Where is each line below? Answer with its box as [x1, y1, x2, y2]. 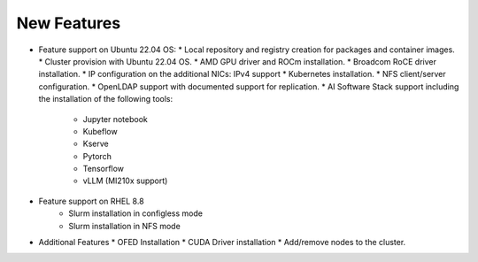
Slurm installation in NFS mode [68, 220, 181, 231]
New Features [16, 13, 121, 33]
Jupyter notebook [82, 113, 148, 124]
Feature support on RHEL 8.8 [38, 196, 145, 206]
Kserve [82, 138, 110, 150]
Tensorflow [82, 164, 124, 174]
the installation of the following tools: [38, 94, 173, 104]
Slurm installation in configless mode [68, 208, 204, 219]
